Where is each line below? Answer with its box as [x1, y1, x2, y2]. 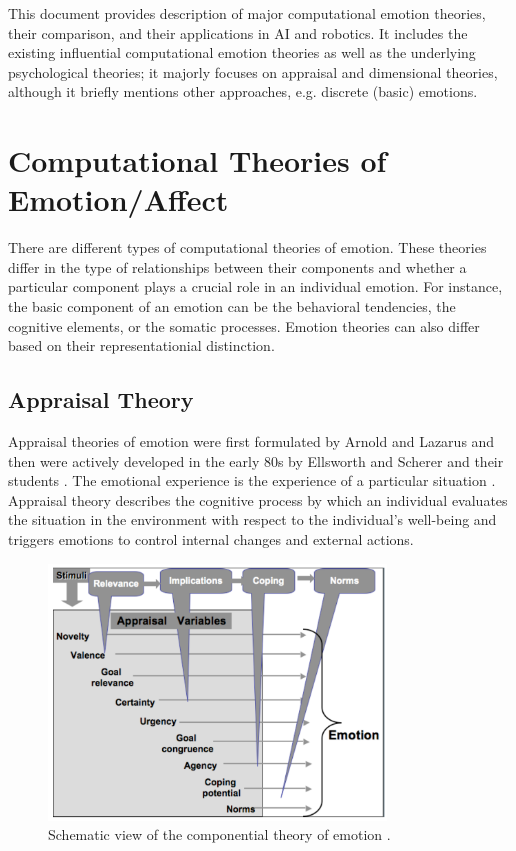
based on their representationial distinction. [8, 335, 275, 356]
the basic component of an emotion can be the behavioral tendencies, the [8, 296, 456, 317]
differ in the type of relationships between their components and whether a [8, 256, 467, 277]
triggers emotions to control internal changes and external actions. [8, 529, 414, 550]
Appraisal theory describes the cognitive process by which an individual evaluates [8, 489, 508, 510]
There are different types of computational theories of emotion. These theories [8, 237, 487, 258]
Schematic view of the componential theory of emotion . [48, 824, 391, 845]
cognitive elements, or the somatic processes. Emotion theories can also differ [8, 315, 480, 336]
